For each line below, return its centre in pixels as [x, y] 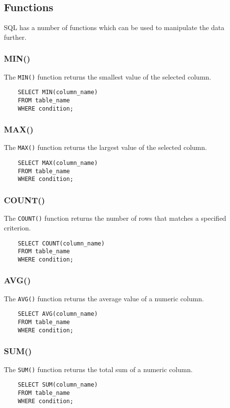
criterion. [17, 227]
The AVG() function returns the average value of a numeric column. [104, 298]
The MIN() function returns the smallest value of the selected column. [107, 76]
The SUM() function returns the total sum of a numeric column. [98, 369]
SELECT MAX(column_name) [58, 163]
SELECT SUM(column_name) [58, 385]
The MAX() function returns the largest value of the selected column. [106, 147]
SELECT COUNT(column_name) [61, 243]
